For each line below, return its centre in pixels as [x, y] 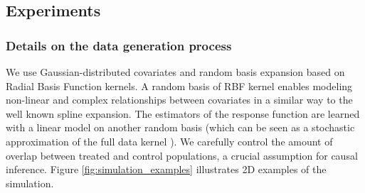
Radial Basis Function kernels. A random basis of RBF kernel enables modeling [179, 86]
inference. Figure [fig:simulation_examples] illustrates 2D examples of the [166, 169]
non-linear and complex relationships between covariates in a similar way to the [179, 100]
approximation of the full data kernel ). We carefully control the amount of [169, 141]
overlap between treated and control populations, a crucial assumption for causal [182, 155]
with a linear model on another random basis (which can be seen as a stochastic [180, 127]
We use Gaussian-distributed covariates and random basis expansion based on [175, 72]
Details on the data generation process [119, 45]
